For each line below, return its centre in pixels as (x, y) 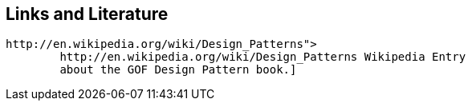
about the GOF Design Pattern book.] (178, 70)
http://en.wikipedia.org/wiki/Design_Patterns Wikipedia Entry (263, 57)
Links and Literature (87, 14)
